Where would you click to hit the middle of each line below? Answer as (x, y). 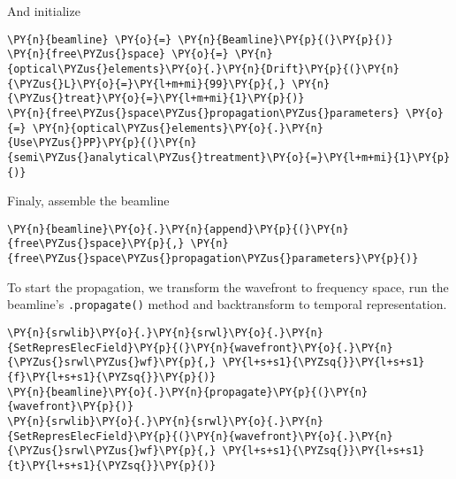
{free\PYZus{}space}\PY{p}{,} (96, 244)
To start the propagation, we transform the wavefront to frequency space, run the (228, 286)
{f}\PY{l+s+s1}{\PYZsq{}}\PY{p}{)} (112, 377)
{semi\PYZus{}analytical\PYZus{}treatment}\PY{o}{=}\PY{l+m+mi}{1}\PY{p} (229, 157)
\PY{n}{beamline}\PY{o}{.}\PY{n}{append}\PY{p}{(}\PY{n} (178, 229)
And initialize (44, 11)
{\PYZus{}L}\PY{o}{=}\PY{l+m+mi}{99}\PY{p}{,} (146, 84)
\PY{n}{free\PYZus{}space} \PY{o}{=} (118, 54)
